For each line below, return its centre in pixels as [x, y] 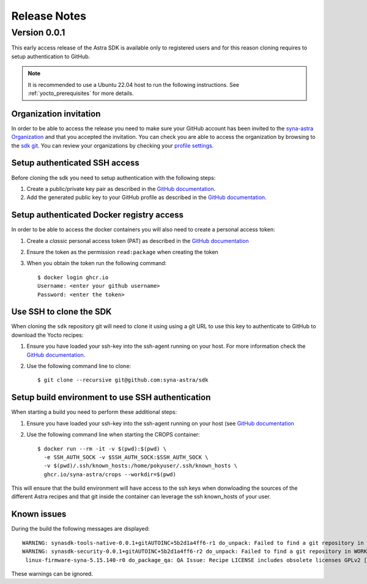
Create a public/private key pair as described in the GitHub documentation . [121, 189]
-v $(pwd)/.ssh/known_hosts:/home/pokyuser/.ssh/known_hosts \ [141, 466]
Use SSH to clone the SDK [61, 312]
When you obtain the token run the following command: [97, 263]
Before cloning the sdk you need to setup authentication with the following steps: [113, 178]
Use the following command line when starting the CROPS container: [113, 435]
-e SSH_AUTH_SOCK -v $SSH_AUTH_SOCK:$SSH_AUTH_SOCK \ [126, 457]
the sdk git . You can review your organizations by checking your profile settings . [113, 145]
